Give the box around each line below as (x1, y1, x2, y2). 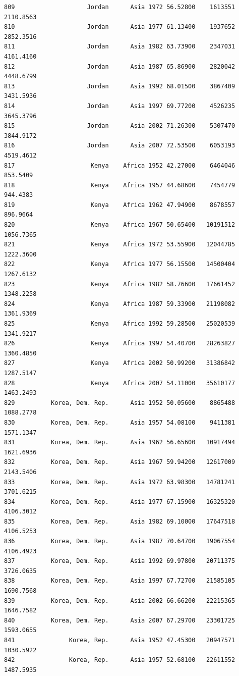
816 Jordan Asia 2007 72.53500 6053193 (4, 142, 235, 149)
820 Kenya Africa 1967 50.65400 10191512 (4, 221, 235, 229)
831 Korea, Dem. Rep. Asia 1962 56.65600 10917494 (4, 439, 235, 446)
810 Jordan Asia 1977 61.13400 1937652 (4, 23, 235, 31)
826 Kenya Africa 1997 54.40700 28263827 (4, 340, 235, 347)
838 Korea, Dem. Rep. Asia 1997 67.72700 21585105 (4, 577, 235, 585)
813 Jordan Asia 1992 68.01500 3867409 (4, 82, 235, 90)
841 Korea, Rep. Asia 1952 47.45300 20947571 (4, 637, 235, 644)
